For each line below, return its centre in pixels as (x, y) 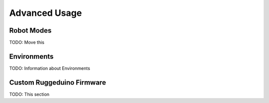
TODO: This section (29, 94)
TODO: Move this (27, 43)
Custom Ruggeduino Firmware (58, 82)
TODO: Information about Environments (50, 68)
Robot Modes (30, 30)
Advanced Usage (46, 13)
